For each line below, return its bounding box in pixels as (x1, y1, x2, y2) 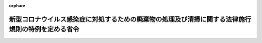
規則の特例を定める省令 (9, 25, 80, 33)
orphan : (9, 3, 26, 8)
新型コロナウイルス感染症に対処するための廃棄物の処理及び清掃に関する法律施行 (9, 15, 251, 23)
